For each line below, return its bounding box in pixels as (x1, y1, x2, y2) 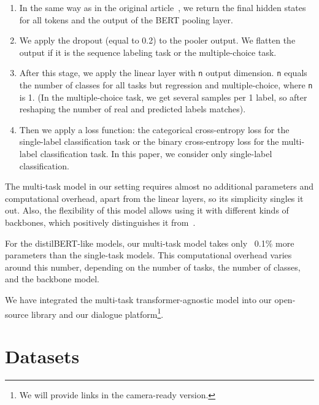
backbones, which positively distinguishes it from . (5, 216, 196, 229)
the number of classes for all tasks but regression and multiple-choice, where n (19, 79, 313, 91)
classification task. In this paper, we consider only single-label (40, 147, 272, 160)
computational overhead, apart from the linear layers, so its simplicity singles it (5, 191, 304, 204)
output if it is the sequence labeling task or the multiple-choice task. (19, 45, 277, 58)
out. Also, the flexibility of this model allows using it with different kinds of (5, 204, 289, 217)
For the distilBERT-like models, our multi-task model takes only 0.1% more (5, 236, 294, 249)
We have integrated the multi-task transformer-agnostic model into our (5, 293, 272, 306)
